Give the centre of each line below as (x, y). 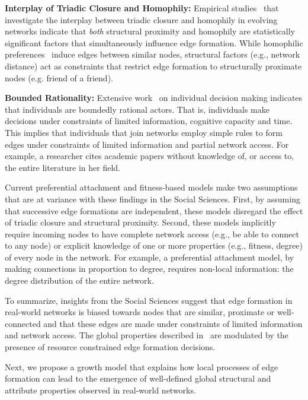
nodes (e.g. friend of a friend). (59, 77)
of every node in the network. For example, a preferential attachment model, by (150, 257)
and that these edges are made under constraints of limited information (173, 323)
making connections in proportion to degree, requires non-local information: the (149, 269)
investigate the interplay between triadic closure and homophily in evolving (141, 19)
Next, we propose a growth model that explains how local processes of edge (142, 366)
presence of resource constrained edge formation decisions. (110, 347)
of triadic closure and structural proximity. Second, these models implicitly (140, 222)
